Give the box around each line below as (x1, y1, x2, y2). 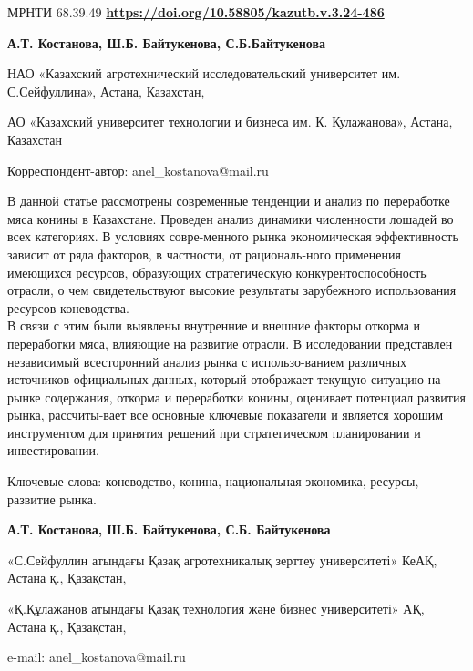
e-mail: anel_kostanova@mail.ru (7, 647, 186, 666)
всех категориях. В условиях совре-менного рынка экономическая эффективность (7, 227, 458, 246)
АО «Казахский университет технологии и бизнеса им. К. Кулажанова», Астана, (7, 112, 453, 131)
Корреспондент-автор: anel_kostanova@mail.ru (7, 160, 269, 179)
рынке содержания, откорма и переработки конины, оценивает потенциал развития (7, 387, 466, 406)
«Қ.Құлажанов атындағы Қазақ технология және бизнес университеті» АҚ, (7, 599, 425, 618)
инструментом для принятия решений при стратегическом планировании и (7, 422, 421, 442)
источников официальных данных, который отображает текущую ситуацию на (7, 370, 441, 389)
